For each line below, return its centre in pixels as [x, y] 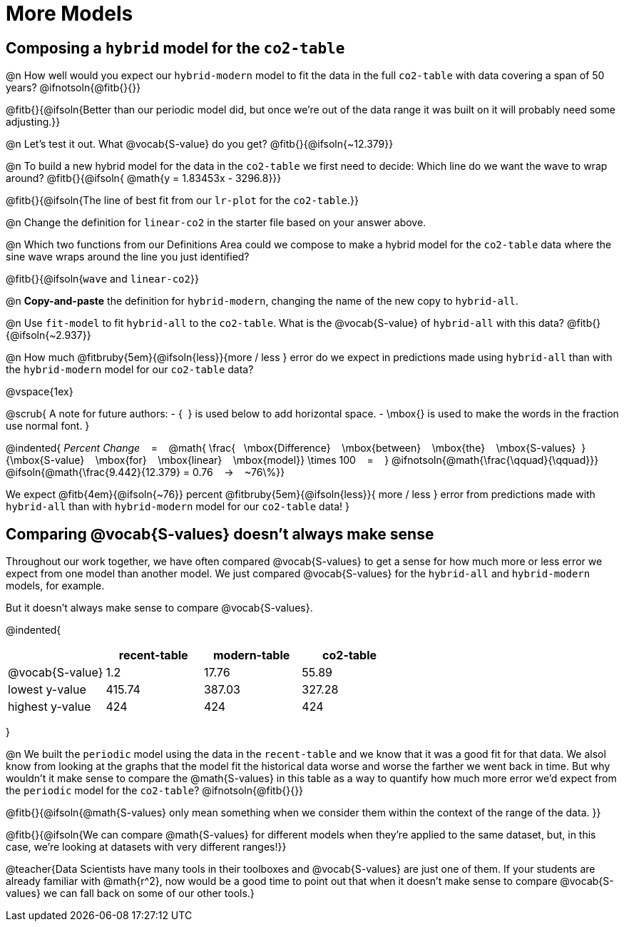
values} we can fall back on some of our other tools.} [130, 893]
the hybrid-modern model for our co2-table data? [130, 370]
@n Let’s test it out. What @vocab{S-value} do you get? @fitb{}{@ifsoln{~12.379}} [200, 144]
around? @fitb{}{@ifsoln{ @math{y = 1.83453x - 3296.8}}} [144, 178]
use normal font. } [48, 426]
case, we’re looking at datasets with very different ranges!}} [146, 847]
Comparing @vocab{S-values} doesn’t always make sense [220, 534]
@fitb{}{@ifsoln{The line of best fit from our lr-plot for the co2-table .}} [182, 201]
